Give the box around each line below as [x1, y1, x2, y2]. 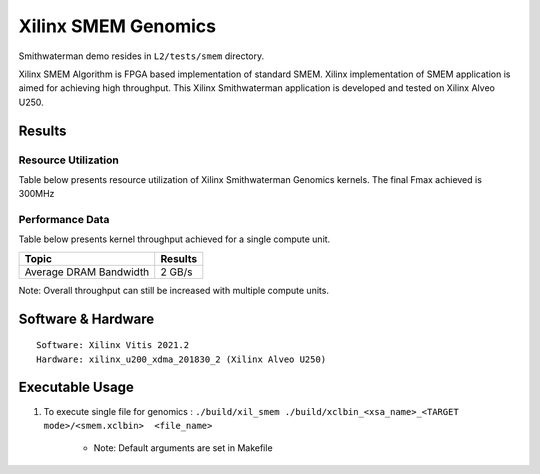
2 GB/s [160, 265, 193, 279]
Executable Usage [18, 379, 134, 396]
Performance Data [18, 213, 110, 227]
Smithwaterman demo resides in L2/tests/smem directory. [18, 50, 265, 62]
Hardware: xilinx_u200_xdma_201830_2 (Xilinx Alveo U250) [36, 353, 327, 365]
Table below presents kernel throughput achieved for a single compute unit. [18, 233, 331, 245]
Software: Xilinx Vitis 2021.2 [36, 340, 190, 351]
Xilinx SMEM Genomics [18, 15, 217, 37]
